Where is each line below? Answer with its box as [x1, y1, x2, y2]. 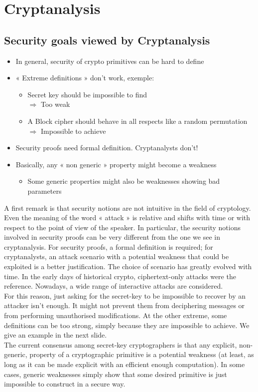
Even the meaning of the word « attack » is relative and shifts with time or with [4, 212, 251, 223]
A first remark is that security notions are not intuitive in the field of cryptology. [4, 202, 251, 213]
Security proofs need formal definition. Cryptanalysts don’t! [15, 142, 198, 153]
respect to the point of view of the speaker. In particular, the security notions [4, 222, 241, 232]
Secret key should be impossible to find [27, 89, 147, 99]
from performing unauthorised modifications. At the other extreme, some [4, 310, 227, 321]
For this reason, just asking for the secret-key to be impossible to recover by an [4, 290, 246, 301]
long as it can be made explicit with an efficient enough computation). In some [4, 359, 245, 370]
